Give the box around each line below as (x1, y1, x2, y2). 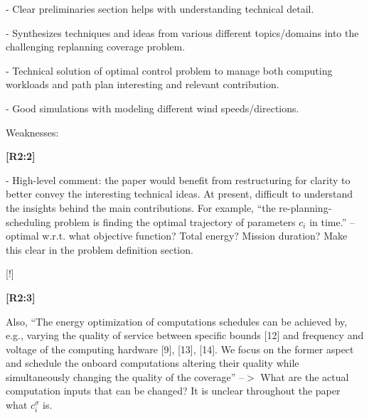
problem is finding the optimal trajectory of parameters (54, 214, 296, 229)
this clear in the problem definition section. (6, 242, 193, 257)
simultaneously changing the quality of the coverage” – (6, 369, 245, 384)
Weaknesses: (6, 124, 59, 139)
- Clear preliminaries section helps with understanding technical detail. (6, 1, 314, 16)
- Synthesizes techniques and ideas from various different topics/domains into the (6, 25, 359, 40)
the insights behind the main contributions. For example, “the (6, 200, 276, 215)
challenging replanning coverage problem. (6, 39, 186, 54)
